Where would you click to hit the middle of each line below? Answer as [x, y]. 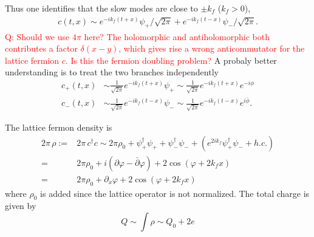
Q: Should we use [37, 36]
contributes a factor [41, 48]
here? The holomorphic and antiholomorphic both [177, 36]
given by [21, 206]
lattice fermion [32, 60]
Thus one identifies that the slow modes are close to [101, 8]
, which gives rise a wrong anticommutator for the [212, 48]
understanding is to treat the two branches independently [112, 72]
